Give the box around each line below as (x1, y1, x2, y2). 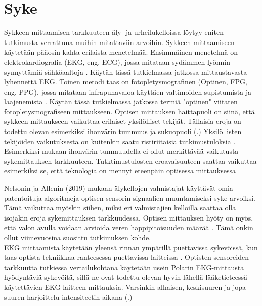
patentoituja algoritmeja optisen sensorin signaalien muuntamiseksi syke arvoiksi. (4, 192, 255, 203)
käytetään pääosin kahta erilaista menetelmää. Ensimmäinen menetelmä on (4, 47, 238, 57)
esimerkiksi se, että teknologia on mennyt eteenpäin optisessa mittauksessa (4, 165, 236, 176)
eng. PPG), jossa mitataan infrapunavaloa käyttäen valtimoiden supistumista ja (4, 86, 252, 97)
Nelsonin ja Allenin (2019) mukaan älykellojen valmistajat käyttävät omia (4, 183, 233, 193)
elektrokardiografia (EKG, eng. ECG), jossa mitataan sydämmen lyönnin (4, 56, 231, 67)
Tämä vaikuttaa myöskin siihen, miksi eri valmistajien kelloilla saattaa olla (4, 202, 236, 213)
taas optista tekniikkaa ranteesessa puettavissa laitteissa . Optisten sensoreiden (4, 252, 249, 263)
